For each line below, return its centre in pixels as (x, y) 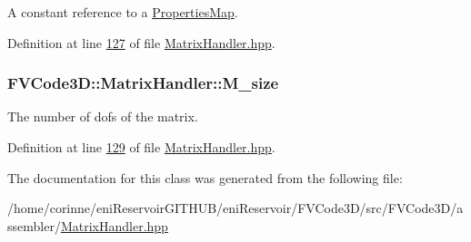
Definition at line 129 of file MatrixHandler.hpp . (141, 147)
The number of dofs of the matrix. (103, 116)
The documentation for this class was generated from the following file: (205, 177)
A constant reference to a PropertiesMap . (123, 12)
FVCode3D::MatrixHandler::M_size (143, 83)
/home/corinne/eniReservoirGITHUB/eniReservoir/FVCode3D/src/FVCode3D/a (235, 208)
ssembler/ (34, 225)
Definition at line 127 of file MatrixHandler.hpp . (141, 42)
